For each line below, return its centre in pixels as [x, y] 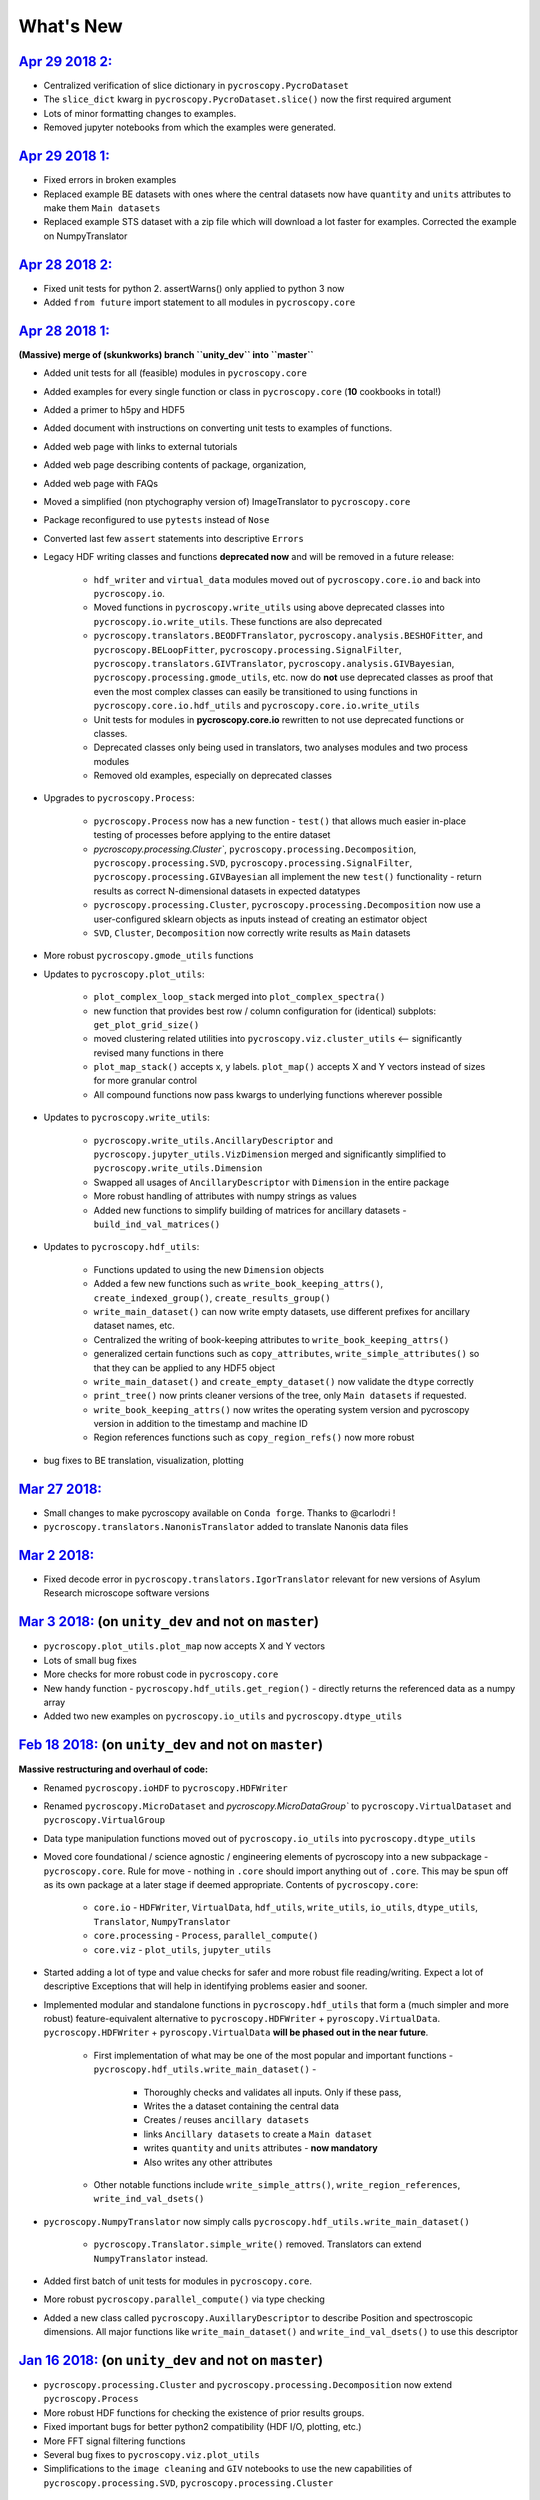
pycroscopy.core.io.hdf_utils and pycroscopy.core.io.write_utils [256, 706]
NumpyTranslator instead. [151, 2258]
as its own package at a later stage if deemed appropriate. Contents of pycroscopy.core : [231, 1884]
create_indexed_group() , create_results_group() [212, 1297]
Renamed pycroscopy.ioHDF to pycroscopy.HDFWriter [166, 1787]
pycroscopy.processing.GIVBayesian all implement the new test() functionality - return [287, 877]
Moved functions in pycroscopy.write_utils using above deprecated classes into [269, 607]
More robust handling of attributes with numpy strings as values [225, 1196]
